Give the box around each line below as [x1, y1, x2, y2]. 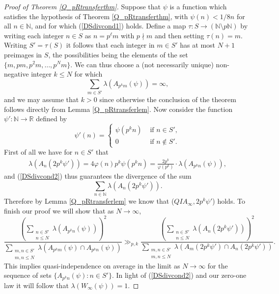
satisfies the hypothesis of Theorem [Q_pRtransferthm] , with [4, 11, 188, 21]
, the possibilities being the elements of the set [48, 49, 188, 59]
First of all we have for [4, 147, 73, 157]
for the [207, 260, 228, 270]
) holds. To [212, 196, 245, 206]
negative [4, 69, 29, 79]
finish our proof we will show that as [4, 205, 114, 215]
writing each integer [4, 30, 64, 40]
